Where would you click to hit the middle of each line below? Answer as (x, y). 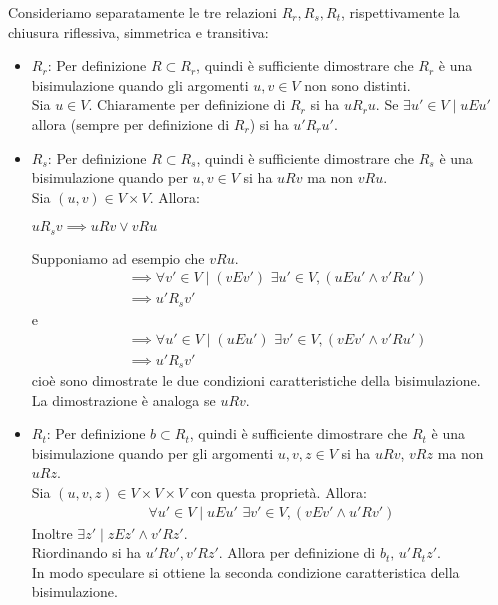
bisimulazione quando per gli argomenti (152, 452)
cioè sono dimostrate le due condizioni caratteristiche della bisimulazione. (256, 380)
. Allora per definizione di (297, 552)
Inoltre (52, 532)
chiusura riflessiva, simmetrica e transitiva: (138, 31)
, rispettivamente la (400, 12)
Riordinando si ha (86, 552)
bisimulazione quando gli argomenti (140, 84)
